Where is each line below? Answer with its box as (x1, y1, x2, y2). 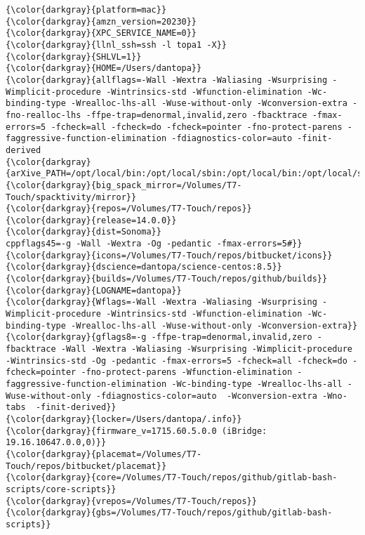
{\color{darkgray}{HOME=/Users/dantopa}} (6, 63, 202, 74)
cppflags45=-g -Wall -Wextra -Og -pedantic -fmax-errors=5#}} (6, 239, 303, 249)
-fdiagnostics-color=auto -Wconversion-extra (95, 390, 317, 401)
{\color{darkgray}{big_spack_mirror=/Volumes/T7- (6, 180, 242, 190)
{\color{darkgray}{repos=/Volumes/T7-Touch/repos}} (6, 204, 252, 214)
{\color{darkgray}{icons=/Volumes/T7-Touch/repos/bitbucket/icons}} (6, 250, 333, 260)
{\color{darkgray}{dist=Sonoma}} (6, 227, 161, 237)
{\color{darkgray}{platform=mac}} (6, 5, 167, 15)
